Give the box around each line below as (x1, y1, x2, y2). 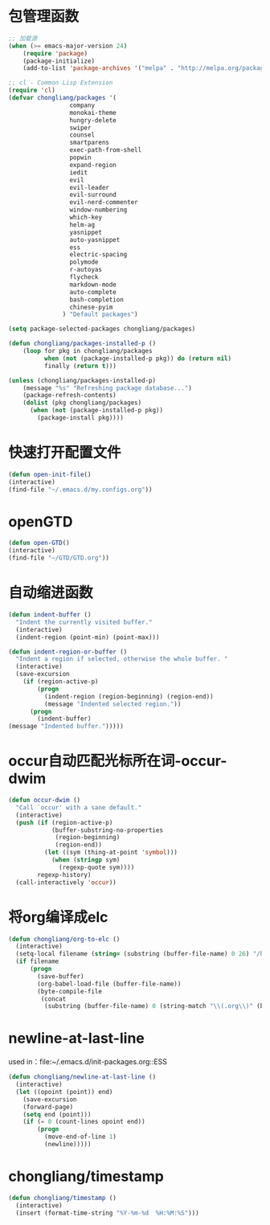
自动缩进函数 (8, 584, 94, 602)
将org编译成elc (8, 907, 108, 926)
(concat (40, 994, 67, 1003)
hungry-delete (69, 116, 117, 125)
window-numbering (69, 206, 128, 214)
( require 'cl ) (8, 86, 56, 95)
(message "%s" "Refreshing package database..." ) (22, 383, 193, 392)
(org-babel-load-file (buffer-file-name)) (37, 980, 182, 988)
